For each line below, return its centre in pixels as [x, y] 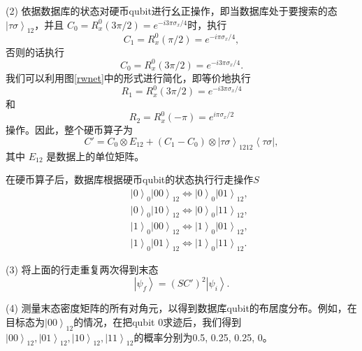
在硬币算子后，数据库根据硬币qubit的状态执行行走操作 [130, 179]
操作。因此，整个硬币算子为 [69, 130]
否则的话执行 [35, 51]
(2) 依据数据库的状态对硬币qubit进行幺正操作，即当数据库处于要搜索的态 [172, 10]
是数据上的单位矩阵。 [95, 156]
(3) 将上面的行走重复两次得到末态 [82, 270]
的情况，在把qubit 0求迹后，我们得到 [158, 321]
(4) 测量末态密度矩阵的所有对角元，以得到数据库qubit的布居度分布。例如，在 [181, 308]
